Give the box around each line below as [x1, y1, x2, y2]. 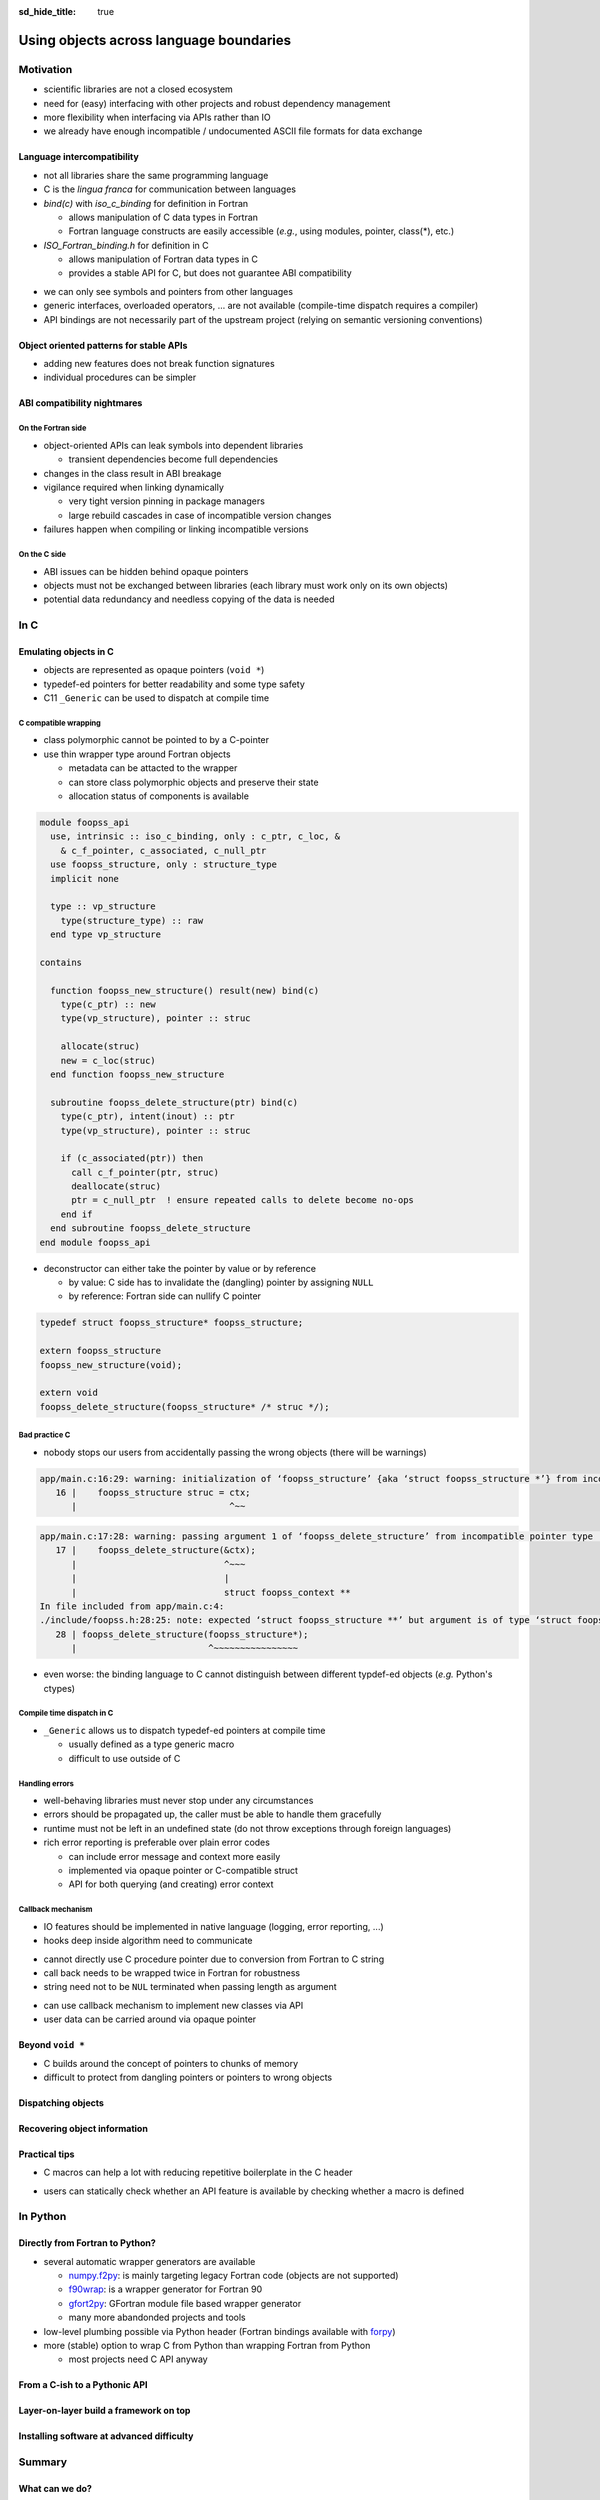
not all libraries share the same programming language [43, 169, 269, 181]
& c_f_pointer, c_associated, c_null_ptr [60, 845, 267, 856]
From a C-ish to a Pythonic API [18, 2379, 149, 2391]
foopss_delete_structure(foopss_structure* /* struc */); [39, 1401, 330, 1412]
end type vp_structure [50, 929, 162, 940]
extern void [39, 1387, 99, 1399]
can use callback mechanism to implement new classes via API [43, 1999, 304, 2011]
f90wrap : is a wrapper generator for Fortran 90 [68, 2283, 263, 2295]
